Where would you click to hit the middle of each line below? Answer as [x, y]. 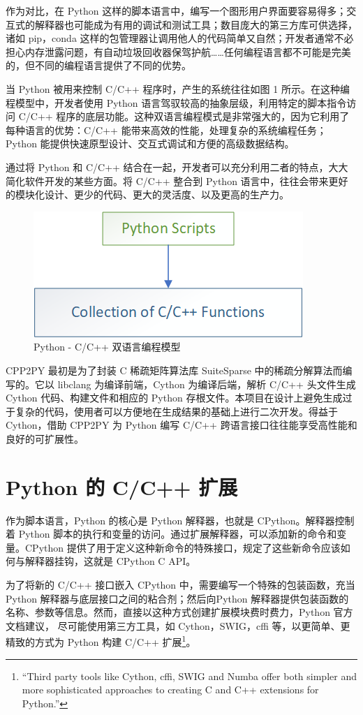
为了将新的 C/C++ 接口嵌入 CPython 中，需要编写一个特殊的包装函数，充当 [180, 584]
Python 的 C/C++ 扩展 [122, 486]
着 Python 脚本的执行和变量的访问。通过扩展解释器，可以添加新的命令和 [171, 534]
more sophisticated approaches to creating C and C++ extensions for [170, 690]
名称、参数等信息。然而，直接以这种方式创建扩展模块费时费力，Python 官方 [179, 612]
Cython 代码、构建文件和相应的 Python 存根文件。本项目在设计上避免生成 [174, 398]
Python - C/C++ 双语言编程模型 [107, 347]
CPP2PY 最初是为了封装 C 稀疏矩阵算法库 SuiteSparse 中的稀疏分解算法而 [174, 370]
